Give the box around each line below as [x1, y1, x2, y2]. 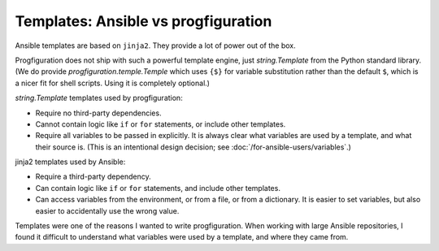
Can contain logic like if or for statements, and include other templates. [35, 183, 280, 193]
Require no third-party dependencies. [35, 108, 162, 118]
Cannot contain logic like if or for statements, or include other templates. [35, 119, 286, 129]
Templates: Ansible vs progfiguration [15, 12, 272, 30]
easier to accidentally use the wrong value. [35, 206, 180, 215]
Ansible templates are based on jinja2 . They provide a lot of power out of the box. [15, 41, 296, 50]
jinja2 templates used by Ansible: [15, 157, 126, 167]
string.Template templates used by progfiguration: [15, 93, 183, 103]
